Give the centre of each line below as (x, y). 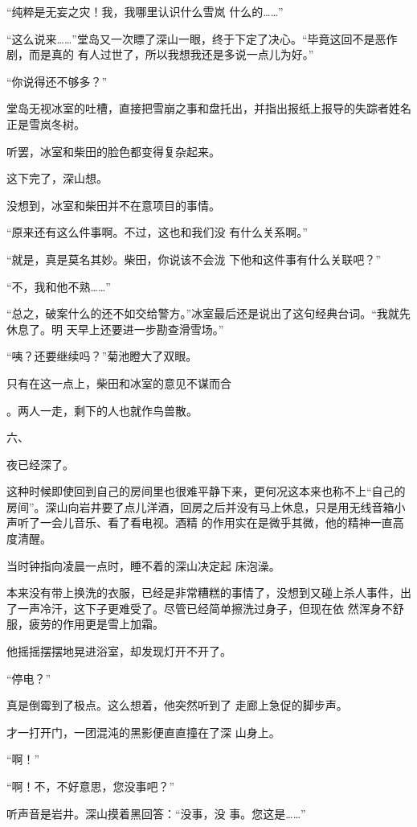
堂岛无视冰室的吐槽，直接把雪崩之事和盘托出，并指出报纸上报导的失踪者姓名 (209, 108)
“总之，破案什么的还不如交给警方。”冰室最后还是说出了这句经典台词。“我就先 (208, 313)
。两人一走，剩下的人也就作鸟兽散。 (102, 410)
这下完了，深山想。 (57, 178)
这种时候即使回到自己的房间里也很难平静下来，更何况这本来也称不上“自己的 (206, 491)
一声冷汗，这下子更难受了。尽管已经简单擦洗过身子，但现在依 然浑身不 (205, 608)
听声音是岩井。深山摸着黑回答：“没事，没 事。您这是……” (156, 813)
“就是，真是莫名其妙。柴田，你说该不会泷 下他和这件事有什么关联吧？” (194, 259)
